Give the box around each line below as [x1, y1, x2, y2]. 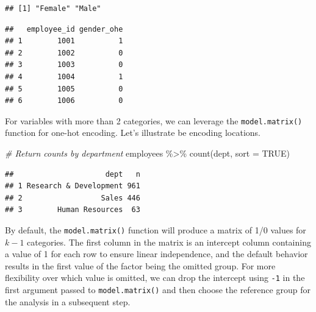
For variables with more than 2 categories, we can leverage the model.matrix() [5, 114, 303, 127]
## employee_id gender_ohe [5, 24, 123, 34]
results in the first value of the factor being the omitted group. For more [5, 259, 276, 272]
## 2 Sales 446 [5, 193, 140, 202]
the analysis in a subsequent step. [5, 295, 131, 308]
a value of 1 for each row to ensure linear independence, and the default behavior [5, 247, 308, 260]
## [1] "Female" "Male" [5, 4, 101, 13]
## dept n [5, 169, 140, 179]
